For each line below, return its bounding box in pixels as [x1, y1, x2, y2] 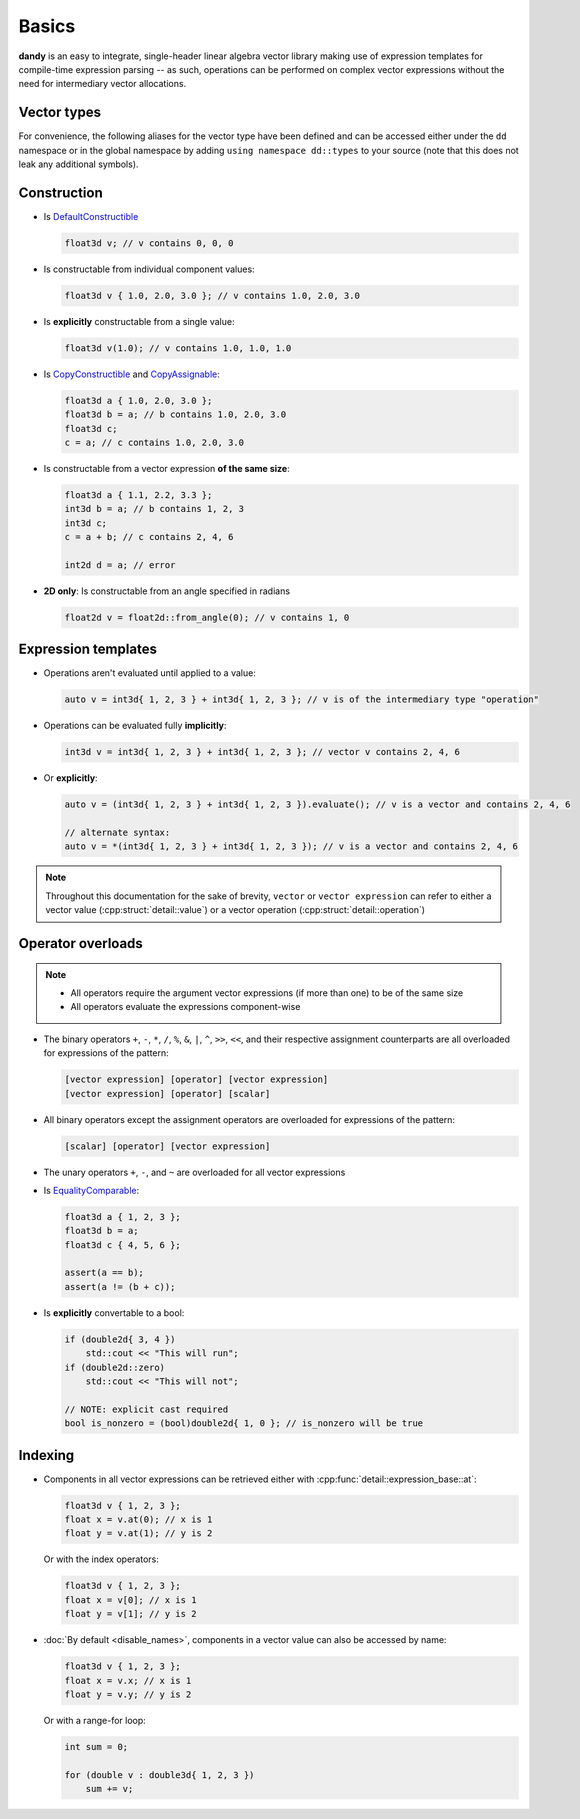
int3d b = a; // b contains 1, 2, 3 [64, 503, 245, 515]
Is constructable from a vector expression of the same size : [43, 462, 290, 474]
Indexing [18, 1446, 75, 1464]
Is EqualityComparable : [43, 1184, 140, 1196]
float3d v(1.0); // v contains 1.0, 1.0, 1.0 [64, 342, 292, 354]
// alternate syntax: [64, 827, 171, 839]
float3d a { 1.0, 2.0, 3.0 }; [64, 395, 213, 406]
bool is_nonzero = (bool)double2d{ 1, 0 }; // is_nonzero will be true [64, 1418, 424, 1429]
